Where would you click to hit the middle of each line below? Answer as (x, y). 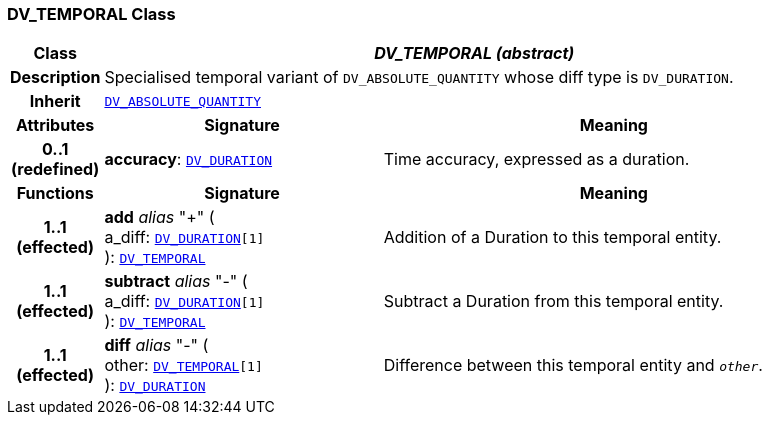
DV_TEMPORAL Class (91, 14)
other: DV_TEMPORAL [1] (183, 365)
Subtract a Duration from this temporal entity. (553, 301)
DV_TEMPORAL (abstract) (474, 53)
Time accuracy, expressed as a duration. (536, 159)
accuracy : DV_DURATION (188, 159)
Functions (55, 193)
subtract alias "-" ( (176, 281)
